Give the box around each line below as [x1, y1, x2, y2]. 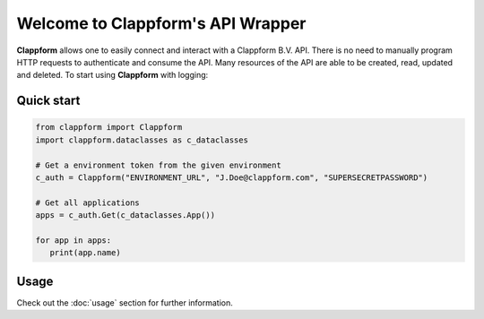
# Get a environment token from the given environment [35, 159, 281, 170]
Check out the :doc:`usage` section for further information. [16, 297, 233, 308]
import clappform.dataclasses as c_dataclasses [35, 134, 248, 145]
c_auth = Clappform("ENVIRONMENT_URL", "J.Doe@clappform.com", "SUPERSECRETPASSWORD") [35, 172, 428, 183]
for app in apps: [35, 235, 112, 246]
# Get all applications [35, 197, 141, 208]
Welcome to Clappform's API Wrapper [16, 13, 307, 33]
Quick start [16, 93, 81, 108]
